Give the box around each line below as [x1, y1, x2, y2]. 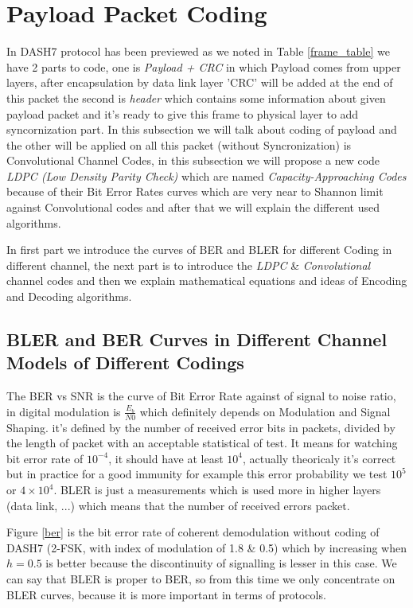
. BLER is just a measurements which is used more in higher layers [53, 481, 381, 498]
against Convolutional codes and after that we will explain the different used [6, 199, 380, 216]
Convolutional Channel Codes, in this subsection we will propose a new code [6, 152, 380, 169]
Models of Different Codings [6, 350, 244, 375]
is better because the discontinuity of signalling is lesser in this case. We [45, 555, 397, 571]
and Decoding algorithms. [6, 288, 132, 305]
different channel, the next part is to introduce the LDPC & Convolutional [6, 256, 371, 273]
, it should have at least [108, 450, 224, 466]
